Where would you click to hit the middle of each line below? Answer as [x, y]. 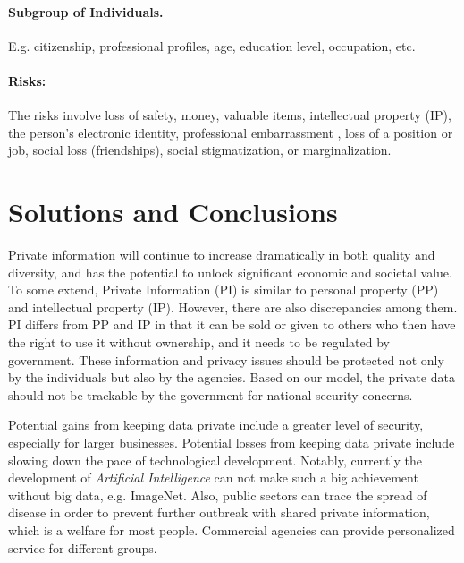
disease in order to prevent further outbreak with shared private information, [219, 512]
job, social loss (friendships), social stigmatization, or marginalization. [200, 150]
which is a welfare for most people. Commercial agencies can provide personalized [232, 530]
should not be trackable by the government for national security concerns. [211, 394]
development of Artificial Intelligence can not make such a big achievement [213, 478]
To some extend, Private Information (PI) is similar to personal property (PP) [224, 290]
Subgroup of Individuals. [86, 11]
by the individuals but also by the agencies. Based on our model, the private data [232, 377]
